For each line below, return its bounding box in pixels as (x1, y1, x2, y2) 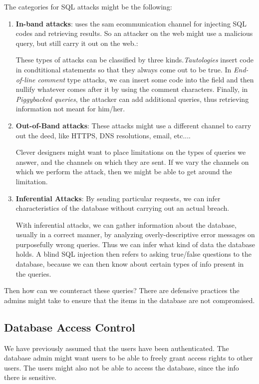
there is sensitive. (4, 372, 57, 383)
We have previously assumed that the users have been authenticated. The (4, 343, 229, 353)
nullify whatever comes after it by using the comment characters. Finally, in (15, 84, 248, 94)
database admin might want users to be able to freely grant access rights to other (4, 353, 253, 363)
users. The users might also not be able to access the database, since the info (4, 362, 239, 373)
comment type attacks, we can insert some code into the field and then (37, 74, 254, 84)
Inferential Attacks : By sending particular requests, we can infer (15, 193, 221, 203)
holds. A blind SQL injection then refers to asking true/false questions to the (15, 249, 252, 259)
